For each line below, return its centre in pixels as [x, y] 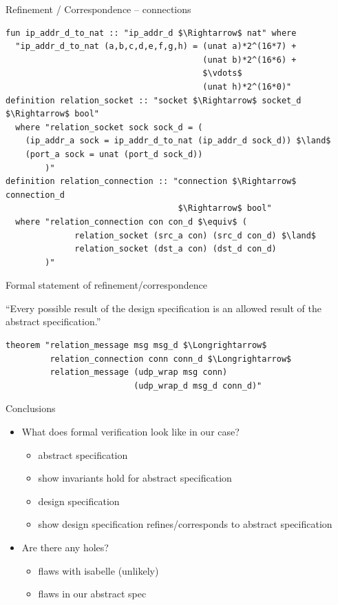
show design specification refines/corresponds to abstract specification [185, 524]
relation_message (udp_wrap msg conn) [139, 372]
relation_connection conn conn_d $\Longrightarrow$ [171, 359]
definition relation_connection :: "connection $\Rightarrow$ [151, 182]
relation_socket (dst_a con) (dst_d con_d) [176, 249]
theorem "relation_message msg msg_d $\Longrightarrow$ [136, 346]
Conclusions [31, 408]
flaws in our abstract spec [92, 594]
